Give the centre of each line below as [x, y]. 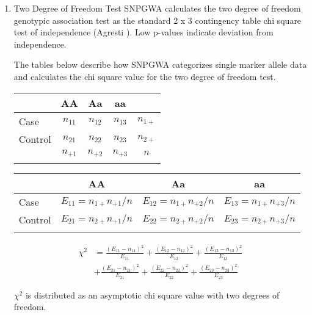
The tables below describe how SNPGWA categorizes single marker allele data [160, 64]
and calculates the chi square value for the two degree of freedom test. [145, 76]
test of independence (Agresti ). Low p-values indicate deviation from [143, 32]
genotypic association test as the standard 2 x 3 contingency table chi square [158, 20]
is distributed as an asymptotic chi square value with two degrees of [152, 295]
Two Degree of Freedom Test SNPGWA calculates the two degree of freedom [157, 8]
